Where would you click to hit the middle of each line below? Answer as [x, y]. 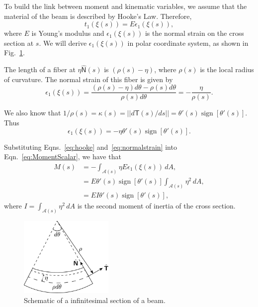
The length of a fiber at [40, 69]
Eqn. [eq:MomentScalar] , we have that [63, 156]
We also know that [33, 113]
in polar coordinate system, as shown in [188, 43]
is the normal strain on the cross [194, 33]
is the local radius [227, 69]
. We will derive [63, 43]
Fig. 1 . [14, 52]
